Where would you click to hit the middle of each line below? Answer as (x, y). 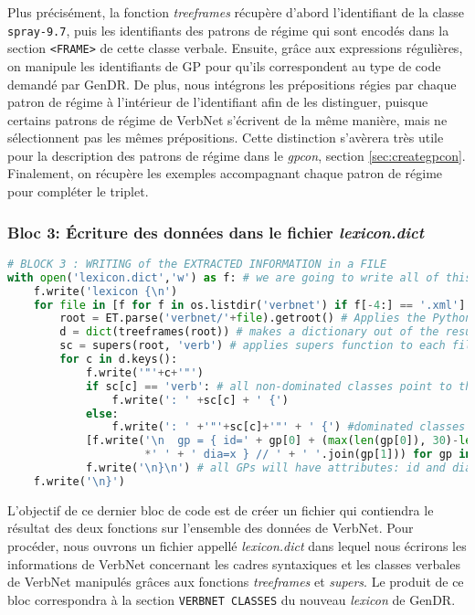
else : (102, 414)
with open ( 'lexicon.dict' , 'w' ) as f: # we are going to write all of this (240, 277)
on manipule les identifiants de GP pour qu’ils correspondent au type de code (224, 65)
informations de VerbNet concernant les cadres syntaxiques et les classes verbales (234, 563)
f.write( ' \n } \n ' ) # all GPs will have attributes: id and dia (279, 468)
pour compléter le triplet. (78, 191)
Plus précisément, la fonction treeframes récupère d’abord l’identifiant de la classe (236, 12)
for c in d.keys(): (119, 359)
